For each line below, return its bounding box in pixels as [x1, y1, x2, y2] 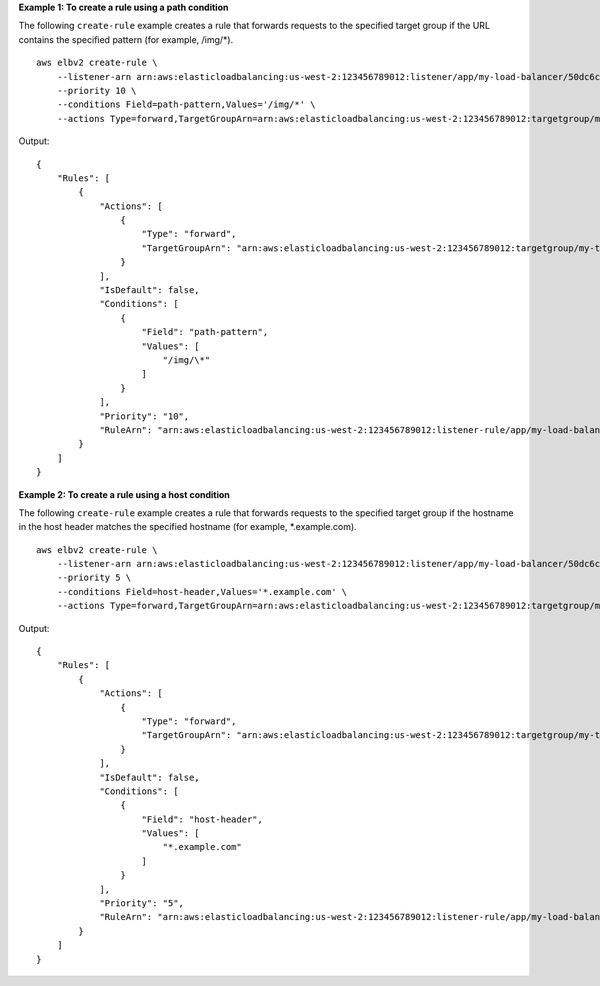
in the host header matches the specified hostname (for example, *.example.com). [18, 521, 357, 533]
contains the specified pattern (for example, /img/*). [18, 33, 234, 45]
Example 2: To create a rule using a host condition [18, 488, 230, 500]
